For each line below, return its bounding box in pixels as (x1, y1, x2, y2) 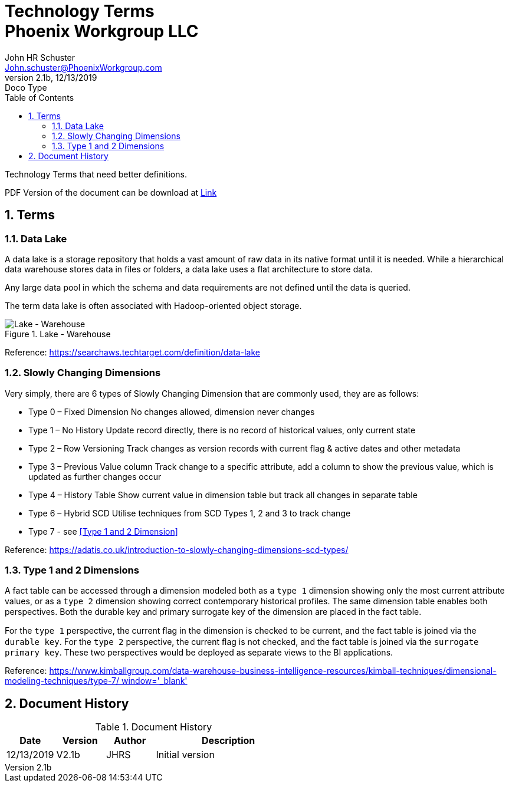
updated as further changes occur (28, 471, 162, 482)
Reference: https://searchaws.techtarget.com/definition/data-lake (5, 347, 260, 357)
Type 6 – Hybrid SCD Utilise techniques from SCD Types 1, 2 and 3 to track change (28, 508, 351, 518)
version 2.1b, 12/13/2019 (5, 72, 97, 83)
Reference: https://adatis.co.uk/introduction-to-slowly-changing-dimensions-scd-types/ (5, 544, 349, 555)
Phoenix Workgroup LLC (5, 21, 199, 41)
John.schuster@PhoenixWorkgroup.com (5, 62, 162, 73)
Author (114, 735, 146, 747)
